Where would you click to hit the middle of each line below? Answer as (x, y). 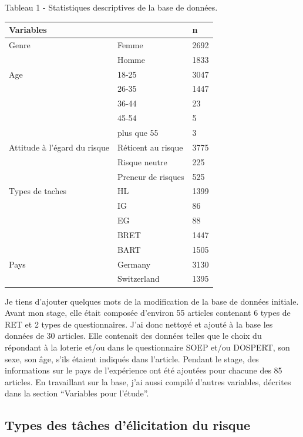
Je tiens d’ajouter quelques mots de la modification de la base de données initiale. (152, 301)
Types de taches (38, 191)
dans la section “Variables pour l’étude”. (77, 393)
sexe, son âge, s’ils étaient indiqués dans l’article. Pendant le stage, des (132, 358)
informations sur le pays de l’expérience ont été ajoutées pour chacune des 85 (144, 370)
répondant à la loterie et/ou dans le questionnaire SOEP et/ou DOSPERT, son (147, 347)
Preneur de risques (151, 176)
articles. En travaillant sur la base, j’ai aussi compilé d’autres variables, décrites (148, 381)
